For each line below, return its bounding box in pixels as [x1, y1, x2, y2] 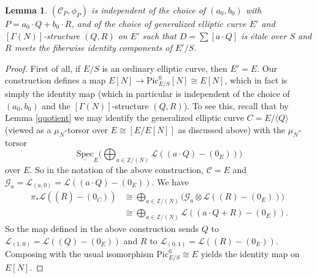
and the [42, 99, 71, 112]
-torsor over [64, 123, 108, 136]
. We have [151, 175, 189, 188]
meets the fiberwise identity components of [14, 41, 172, 54]
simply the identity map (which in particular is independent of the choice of [5, 87, 290, 100]
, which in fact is [224, 74, 288, 87]
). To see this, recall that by [183, 99, 289, 112]
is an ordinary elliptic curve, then [102, 61, 227, 74]
